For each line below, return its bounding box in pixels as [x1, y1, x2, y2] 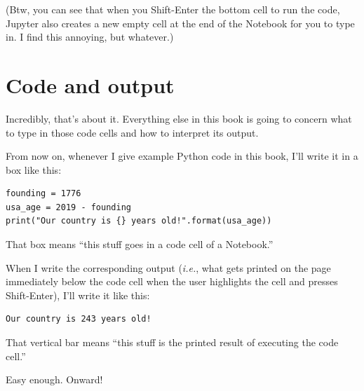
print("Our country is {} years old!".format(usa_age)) [6, 216, 272, 226]
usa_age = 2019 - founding [6, 202, 131, 212]
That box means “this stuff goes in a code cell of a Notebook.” [6, 237, 274, 252]
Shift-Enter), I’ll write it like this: [6, 287, 150, 302]
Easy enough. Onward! [6, 372, 103, 387]
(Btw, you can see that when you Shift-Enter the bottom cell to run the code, [6, 2, 340, 16]
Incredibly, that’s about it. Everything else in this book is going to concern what [6, 111, 352, 125]
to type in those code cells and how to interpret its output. [6, 125, 259, 139]
